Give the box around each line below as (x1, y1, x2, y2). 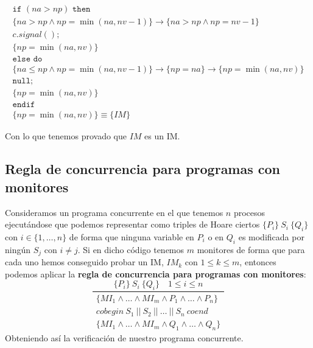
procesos (233, 206, 266, 218)
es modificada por (238, 230, 304, 243)
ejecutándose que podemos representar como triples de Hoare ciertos (5, 218, 260, 231)
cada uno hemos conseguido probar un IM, (5, 256, 164, 268)
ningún (5, 243, 31, 256)
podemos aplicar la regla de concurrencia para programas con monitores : (5, 267, 306, 280)
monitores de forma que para (197, 243, 305, 256)
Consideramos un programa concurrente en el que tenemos (5, 206, 223, 218)
